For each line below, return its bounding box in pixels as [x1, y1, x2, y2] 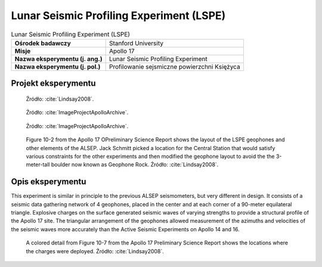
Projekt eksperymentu [11, 78, 96, 89]
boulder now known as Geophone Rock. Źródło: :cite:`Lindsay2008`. [51, 161, 219, 168]
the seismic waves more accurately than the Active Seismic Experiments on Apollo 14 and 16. [11, 225, 240, 232]
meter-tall [26, 161, 50, 168]
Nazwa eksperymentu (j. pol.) [14, 63, 101, 71]
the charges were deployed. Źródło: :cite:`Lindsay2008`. [26, 247, 164, 254]
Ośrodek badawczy [14, 39, 71, 47]
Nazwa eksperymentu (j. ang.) [14, 54, 103, 63]
